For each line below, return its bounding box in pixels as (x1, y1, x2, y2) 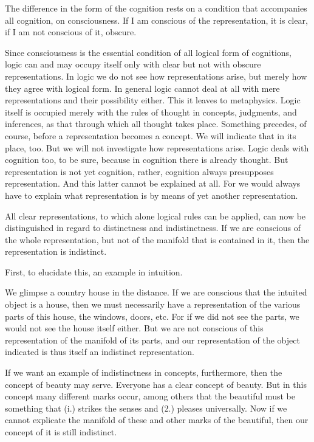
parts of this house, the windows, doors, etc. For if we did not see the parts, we (5, 309, 299, 322)
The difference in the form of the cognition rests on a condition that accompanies (5, 2, 307, 14)
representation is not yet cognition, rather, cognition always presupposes (5, 165, 274, 178)
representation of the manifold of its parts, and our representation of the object (5, 333, 300, 346)
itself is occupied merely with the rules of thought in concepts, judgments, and (5, 105, 297, 118)
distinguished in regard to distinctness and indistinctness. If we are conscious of (5, 221, 301, 234)
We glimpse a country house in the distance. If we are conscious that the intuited (5, 286, 307, 299)
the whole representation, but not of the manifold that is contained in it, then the (5, 233, 310, 246)
